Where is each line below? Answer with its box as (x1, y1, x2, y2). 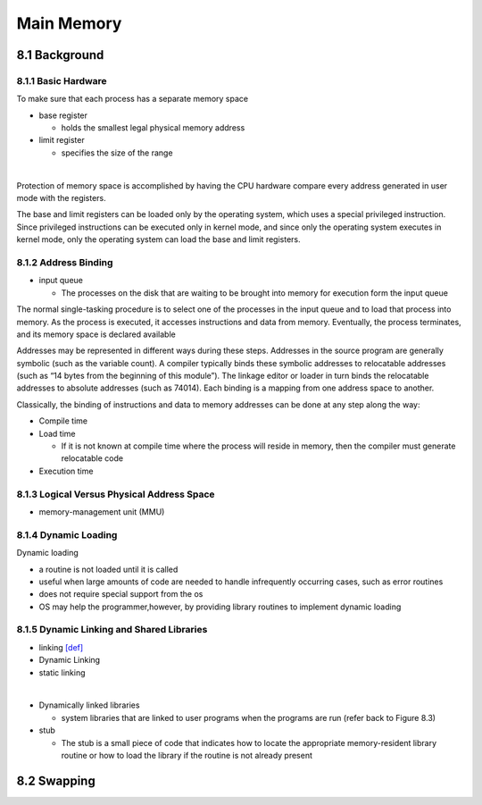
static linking (38, 667, 86, 678)
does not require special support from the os (38, 589, 204, 600)
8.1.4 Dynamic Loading (16, 528, 118, 541)
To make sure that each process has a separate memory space (16, 94, 249, 105)
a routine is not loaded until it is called (38, 564, 179, 574)
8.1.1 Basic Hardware (16, 74, 107, 87)
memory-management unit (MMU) (38, 506, 165, 517)
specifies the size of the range (61, 147, 173, 158)
